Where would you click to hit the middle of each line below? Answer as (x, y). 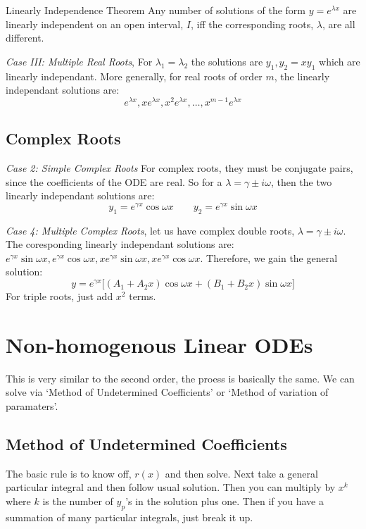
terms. (143, 296)
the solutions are (227, 61)
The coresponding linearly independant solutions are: (120, 244)
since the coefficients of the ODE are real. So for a (114, 181)
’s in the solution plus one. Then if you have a (225, 500)
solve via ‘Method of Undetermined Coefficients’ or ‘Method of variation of (167, 392)
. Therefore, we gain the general (269, 257)
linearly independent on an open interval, (95, 24)
